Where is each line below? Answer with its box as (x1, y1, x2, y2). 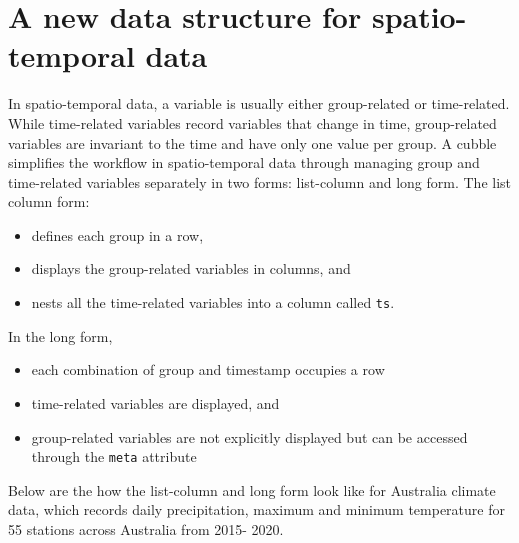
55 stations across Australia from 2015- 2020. (8, 518, 284, 539)
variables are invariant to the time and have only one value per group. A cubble (8, 132, 497, 153)
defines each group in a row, (31, 224, 204, 245)
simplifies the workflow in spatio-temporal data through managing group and (8, 152, 480, 173)
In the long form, (8, 325, 113, 346)
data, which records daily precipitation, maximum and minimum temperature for (8, 499, 505, 520)
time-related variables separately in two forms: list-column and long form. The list (8, 171, 512, 192)
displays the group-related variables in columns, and (31, 258, 351, 279)
